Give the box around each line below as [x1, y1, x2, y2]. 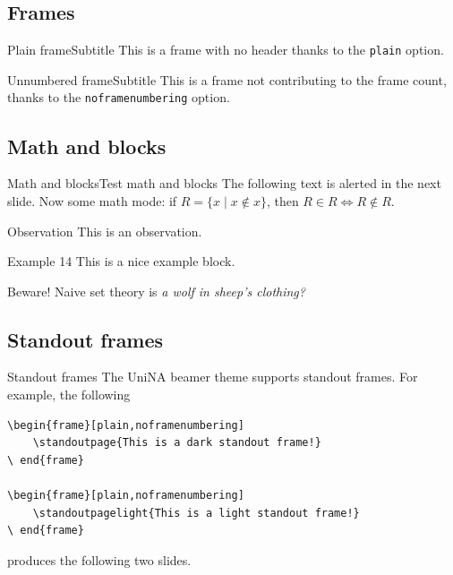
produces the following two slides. [7, 550, 192, 569]
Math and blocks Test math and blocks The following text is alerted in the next [7, 174, 441, 193]
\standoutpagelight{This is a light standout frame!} [32, 506, 360, 519]
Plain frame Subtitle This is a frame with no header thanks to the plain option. [7, 40, 444, 59]
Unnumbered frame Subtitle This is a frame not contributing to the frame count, [7, 70, 447, 89]
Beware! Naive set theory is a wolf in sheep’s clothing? [7, 281, 305, 300]
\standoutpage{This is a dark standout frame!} [32, 436, 321, 450]
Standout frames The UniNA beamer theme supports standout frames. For [7, 367, 418, 386]
